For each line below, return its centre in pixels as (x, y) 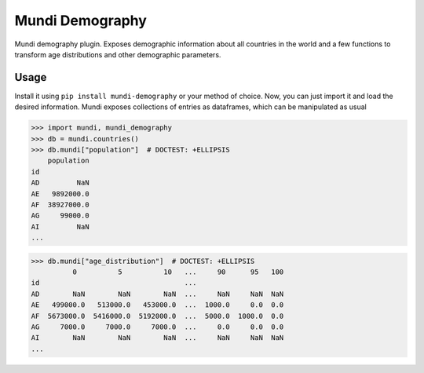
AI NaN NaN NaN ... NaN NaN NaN (157, 338)
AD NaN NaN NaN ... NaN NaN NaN (157, 294)
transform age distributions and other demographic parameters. (118, 54)
